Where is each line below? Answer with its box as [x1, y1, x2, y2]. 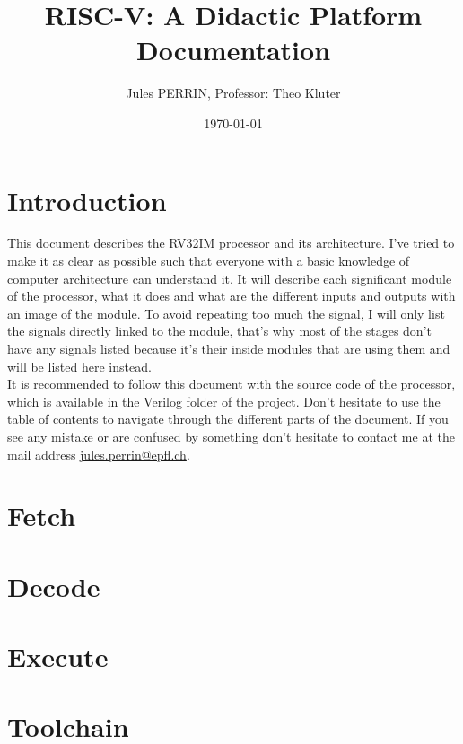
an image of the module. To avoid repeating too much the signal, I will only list [7, 303, 445, 322]
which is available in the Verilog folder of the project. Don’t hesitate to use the [7, 391, 441, 410]
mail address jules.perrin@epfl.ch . [7, 444, 190, 463]
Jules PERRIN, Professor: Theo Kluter [126, 83, 341, 102]
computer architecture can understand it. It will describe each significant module [7, 268, 452, 287]
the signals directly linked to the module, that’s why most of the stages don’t [7, 321, 432, 340]
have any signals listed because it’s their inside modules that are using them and [7, 339, 450, 357]
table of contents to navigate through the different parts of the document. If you [7, 409, 449, 428]
